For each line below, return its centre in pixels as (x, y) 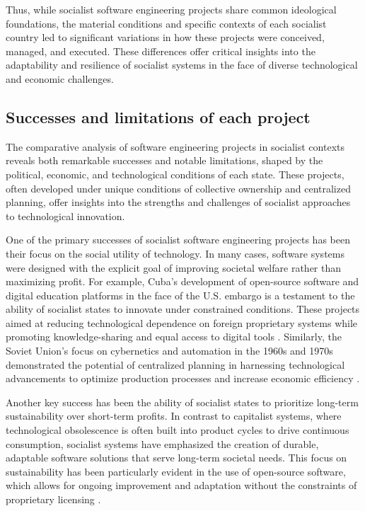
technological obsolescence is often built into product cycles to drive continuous (178, 430)
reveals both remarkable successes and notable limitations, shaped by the (164, 160)
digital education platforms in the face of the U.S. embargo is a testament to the (180, 295)
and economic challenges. (60, 78)
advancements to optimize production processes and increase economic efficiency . (183, 378)
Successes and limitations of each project (158, 116)
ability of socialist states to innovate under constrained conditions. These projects (183, 309)
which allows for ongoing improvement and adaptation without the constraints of (181, 485)
